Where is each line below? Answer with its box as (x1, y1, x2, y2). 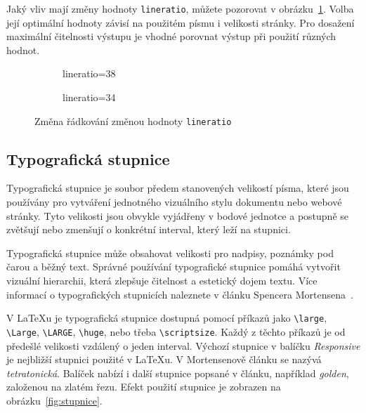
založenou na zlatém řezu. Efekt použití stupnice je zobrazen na (6, 379, 281, 394)
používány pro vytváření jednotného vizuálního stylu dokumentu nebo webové (6, 195, 342, 209)
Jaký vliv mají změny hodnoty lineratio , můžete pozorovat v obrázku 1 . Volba (6, 1, 354, 15)
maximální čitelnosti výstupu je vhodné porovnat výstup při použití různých (6, 29, 336, 44)
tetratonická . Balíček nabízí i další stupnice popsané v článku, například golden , (6, 365, 349, 380)
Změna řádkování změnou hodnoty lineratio (34, 113, 232, 128)
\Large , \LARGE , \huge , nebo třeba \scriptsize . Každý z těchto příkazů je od (6, 324, 346, 339)
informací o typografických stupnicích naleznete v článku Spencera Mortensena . (6, 287, 353, 301)
